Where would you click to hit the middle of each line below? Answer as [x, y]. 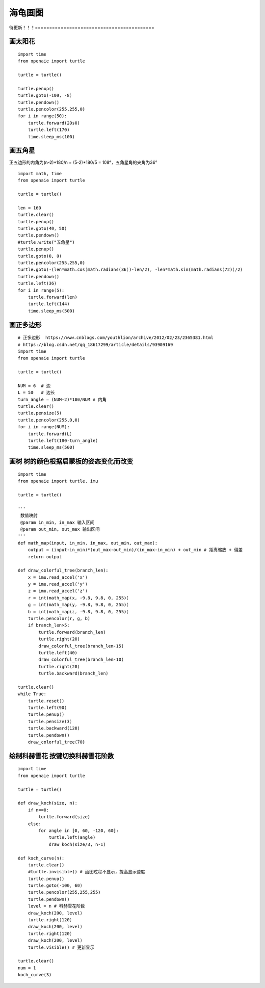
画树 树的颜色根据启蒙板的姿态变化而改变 [71, 461]
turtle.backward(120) [54, 728]
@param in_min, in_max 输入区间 [57, 522]
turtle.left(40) [58, 653]
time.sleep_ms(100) [51, 137]
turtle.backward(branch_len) [74, 674]
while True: [32, 694]
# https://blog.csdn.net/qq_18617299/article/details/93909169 [95, 344]
